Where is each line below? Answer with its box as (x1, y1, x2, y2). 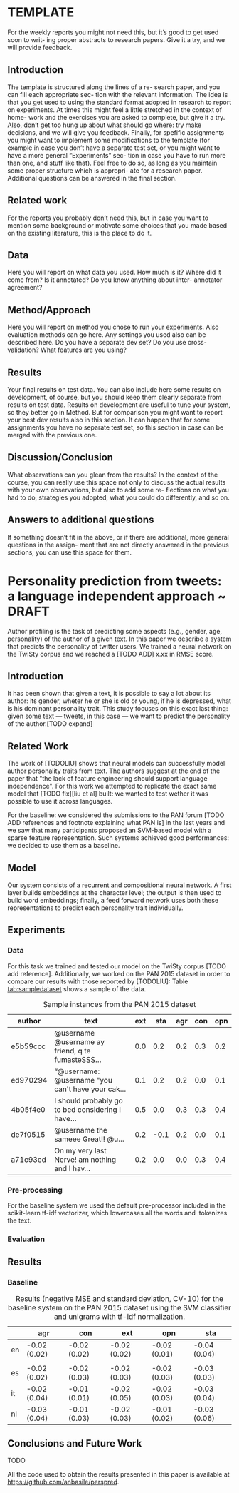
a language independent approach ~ (7, 588, 226, 604)
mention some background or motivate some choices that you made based (7, 221, 228, 229)
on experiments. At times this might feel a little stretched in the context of (7, 105, 223, 114)
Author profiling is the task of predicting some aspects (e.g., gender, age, (7, 627, 223, 635)
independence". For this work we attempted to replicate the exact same (7, 782, 217, 791)
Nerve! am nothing (54, 1154, 117, 1164)
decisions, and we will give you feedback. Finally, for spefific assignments (7, 128, 225, 136)
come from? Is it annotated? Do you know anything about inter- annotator (7, 275, 223, 284)
